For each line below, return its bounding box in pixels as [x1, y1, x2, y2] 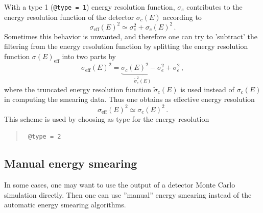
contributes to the [186, 2, 243, 12]
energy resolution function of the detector [4, 11, 134, 22]
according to [163, 11, 202, 22]
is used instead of [180, 84, 234, 94]
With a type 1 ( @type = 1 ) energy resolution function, [4, 2, 175, 12]
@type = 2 [28, 133, 61, 141]
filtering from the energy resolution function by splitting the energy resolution [4, 41, 248, 51]
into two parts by [62, 50, 116, 61]
